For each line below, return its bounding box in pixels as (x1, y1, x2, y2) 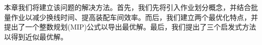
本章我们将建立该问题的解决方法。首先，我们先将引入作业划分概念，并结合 (4, 2, 251, 12)
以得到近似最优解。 (4, 31, 68, 41)
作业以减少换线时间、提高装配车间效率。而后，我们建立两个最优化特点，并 (11, 11, 258, 22)
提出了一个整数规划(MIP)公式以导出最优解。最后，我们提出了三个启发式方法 (4, 21, 256, 32)
